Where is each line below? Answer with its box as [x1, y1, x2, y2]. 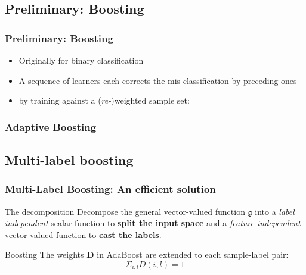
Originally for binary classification [18, 54, 144, 66]
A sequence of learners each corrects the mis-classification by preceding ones [18, 74, 297, 86]
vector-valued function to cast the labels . [5, 228, 162, 240]
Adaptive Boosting [5, 119, 97, 134]
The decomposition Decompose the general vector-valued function [5, 205, 245, 217]
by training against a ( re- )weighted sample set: [18, 94, 190, 107]
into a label [255, 205, 295, 217]
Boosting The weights [5, 248, 84, 261]
